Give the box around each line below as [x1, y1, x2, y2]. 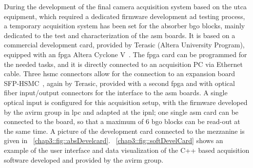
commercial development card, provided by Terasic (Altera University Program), [4, 40, 245, 50]
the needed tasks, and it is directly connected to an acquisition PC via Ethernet [4, 59, 243, 69]
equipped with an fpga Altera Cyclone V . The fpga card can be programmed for [4, 49, 247, 59]
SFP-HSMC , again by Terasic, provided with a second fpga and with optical [4, 78, 235, 88]
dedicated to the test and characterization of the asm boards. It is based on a [4, 30, 235, 40]
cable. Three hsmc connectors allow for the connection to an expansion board [4, 68, 235, 79]
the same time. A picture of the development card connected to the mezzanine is [4, 126, 245, 136]
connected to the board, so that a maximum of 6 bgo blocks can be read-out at [4, 116, 240, 126]
